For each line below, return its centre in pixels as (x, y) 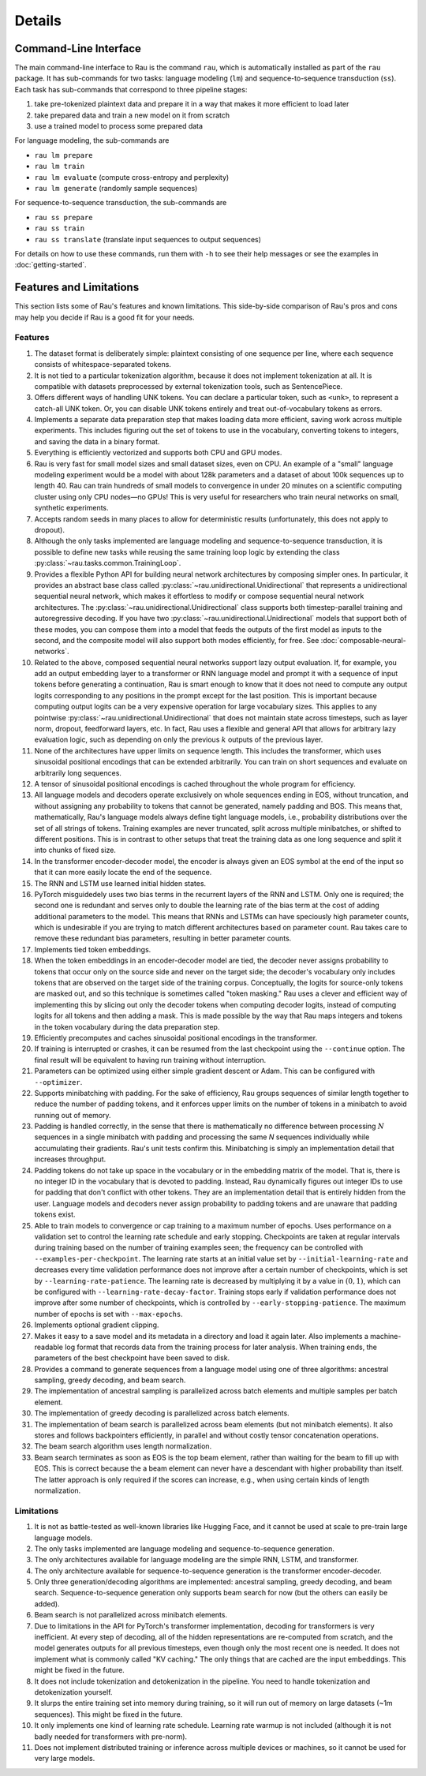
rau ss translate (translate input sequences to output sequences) (148, 239)
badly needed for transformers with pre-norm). (111, 1737)
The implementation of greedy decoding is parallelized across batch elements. (162, 1413)
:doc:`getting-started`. (50, 265)
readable (49, 1347)
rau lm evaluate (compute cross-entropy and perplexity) (132, 177)
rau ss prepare (64, 217)
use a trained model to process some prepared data (119, 126)
